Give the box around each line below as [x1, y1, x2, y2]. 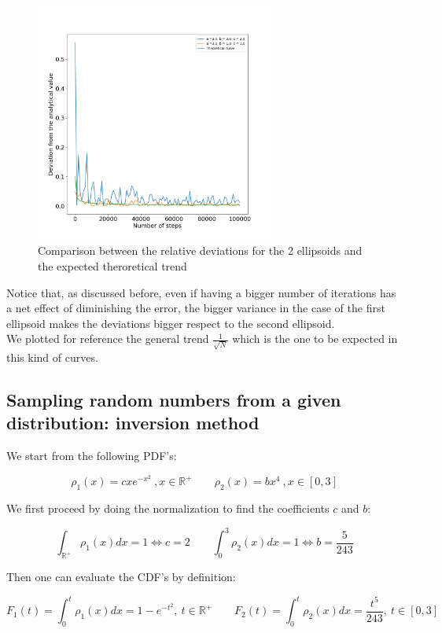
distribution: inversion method [6, 410, 260, 435]
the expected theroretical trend [38, 257, 187, 274]
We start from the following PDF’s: [6, 447, 177, 464]
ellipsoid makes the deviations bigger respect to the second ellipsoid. [6, 315, 335, 331]
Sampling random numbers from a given [6, 388, 341, 412]
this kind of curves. [6, 349, 98, 366]
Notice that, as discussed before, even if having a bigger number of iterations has [6, 284, 396, 300]
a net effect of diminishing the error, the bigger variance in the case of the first [6, 300, 385, 316]
